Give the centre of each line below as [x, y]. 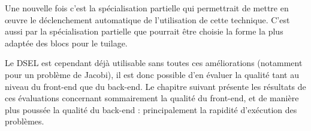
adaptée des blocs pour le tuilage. [66, 43]
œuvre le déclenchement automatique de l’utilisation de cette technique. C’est [147, 19]
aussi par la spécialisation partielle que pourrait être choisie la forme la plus [144, 31]
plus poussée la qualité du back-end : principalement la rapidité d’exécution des [151, 109]
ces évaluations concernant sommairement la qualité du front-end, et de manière [152, 98]
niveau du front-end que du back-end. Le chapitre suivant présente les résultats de [155, 86]
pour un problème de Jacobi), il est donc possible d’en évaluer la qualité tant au [152, 74]
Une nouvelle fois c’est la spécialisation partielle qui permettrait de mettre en [147, 8]
